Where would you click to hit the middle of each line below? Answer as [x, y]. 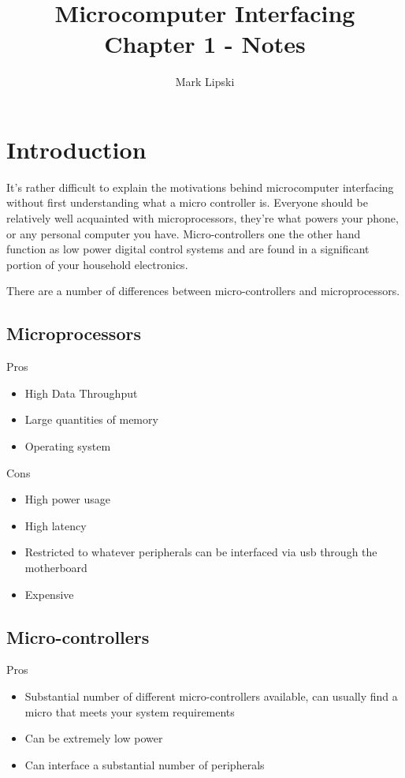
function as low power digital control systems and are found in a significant [188, 249]
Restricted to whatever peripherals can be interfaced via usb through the [201, 552]
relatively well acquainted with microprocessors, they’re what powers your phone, [202, 218]
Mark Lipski [205, 82]
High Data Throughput [81, 393]
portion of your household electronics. [97, 264]
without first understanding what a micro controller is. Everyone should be [187, 202]
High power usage [68, 499]
